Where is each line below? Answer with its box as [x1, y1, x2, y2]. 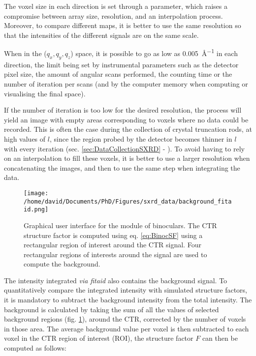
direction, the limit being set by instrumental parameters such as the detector [4, 59, 239, 69]
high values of [4, 133, 46, 144]
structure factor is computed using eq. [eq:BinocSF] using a [24, 230, 203, 240]
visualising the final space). [4, 88, 86, 98]
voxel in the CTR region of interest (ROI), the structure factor [4, 333, 193, 343]
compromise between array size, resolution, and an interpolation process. [4, 10, 223, 21]
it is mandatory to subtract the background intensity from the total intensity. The [4, 295, 252, 305]
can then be [202, 333, 238, 343]
